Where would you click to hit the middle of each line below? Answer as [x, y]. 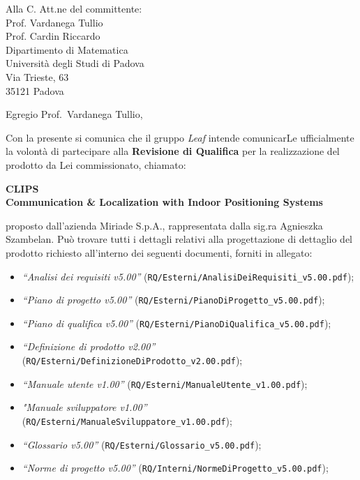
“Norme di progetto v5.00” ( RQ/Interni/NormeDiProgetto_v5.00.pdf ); [175, 468]
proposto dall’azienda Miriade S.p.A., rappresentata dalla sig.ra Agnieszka [164, 225]
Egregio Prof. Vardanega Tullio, [74, 114]
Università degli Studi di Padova [75, 63]
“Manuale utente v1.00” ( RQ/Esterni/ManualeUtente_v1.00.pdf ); [165, 383]
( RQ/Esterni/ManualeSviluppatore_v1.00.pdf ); [127, 420]
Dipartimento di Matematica [67, 49]
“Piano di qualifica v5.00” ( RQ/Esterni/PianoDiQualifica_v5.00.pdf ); [177, 323]
